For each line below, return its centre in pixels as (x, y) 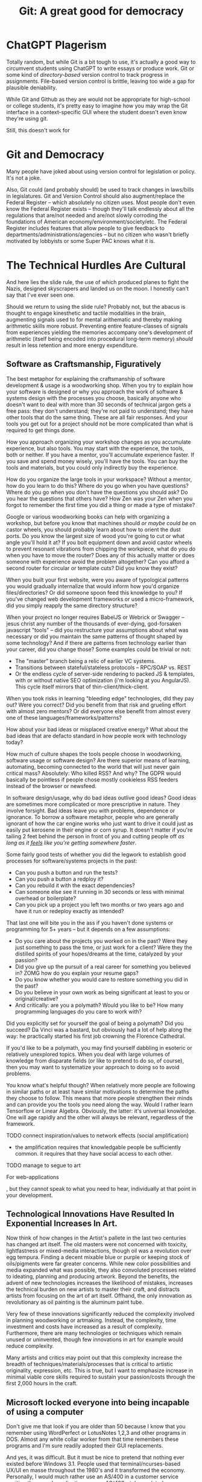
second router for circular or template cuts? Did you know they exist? (92, 568)
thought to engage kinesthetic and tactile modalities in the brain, (86, 313)
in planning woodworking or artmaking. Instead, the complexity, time (91, 1320)
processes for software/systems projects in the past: (72, 861)
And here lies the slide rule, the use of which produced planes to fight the (97, 282)
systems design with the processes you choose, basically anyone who (94, 398)
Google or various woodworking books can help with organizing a (88, 516)
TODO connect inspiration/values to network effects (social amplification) (97, 1135)
